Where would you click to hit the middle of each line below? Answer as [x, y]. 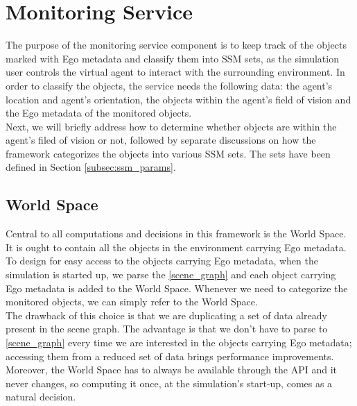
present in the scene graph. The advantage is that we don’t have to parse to [167, 329]
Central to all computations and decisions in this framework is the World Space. [176, 234]
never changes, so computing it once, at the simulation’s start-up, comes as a [169, 383]
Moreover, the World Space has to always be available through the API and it [172, 370]
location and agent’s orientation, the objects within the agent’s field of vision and [178, 99]
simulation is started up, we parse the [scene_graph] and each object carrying [171, 274]
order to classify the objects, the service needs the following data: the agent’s [169, 85]
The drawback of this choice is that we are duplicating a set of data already [166, 315]
